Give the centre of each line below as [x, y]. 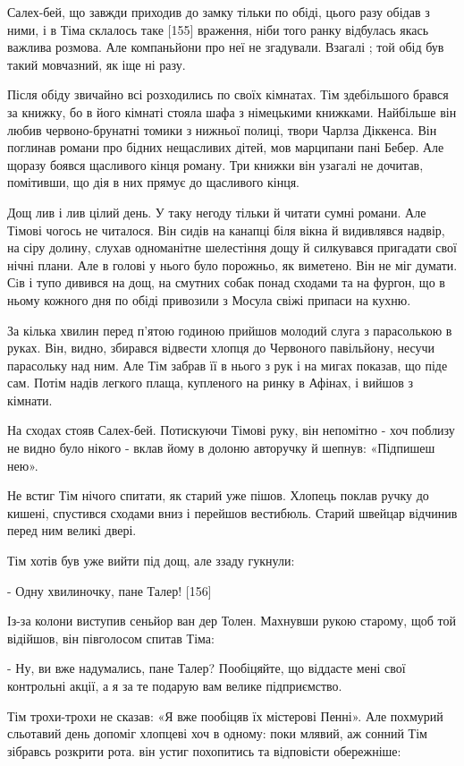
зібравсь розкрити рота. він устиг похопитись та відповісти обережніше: [204, 750]
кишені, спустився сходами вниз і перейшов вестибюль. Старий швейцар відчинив [232, 512]
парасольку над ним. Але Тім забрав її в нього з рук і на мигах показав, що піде [228, 365]
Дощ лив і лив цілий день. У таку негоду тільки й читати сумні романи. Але [217, 212]
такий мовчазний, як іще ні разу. [97, 64]
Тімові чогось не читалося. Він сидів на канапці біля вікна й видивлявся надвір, [226, 230]
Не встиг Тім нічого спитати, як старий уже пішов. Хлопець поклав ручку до [218, 495]
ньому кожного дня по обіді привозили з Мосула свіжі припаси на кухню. [209, 299]
